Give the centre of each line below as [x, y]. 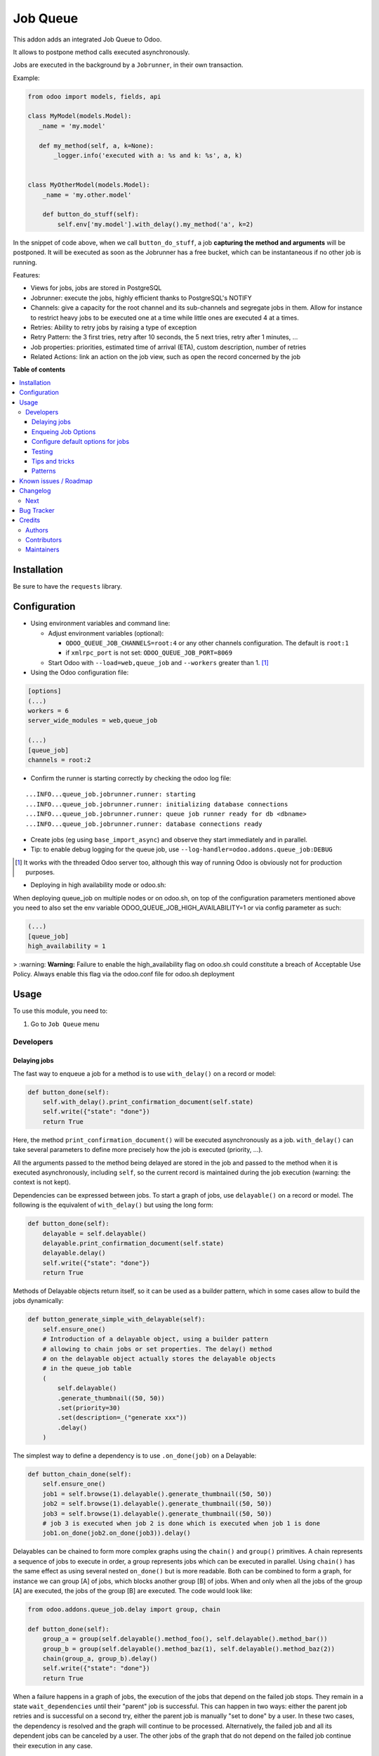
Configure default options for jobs [81, 442]
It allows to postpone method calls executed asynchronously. [101, 52]
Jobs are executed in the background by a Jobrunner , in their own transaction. [128, 65]
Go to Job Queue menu [65, 1024]
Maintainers [42, 550]
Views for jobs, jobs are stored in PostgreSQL [96, 288]
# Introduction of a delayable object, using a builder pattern [155, 1339]
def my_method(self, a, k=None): [97, 145]
